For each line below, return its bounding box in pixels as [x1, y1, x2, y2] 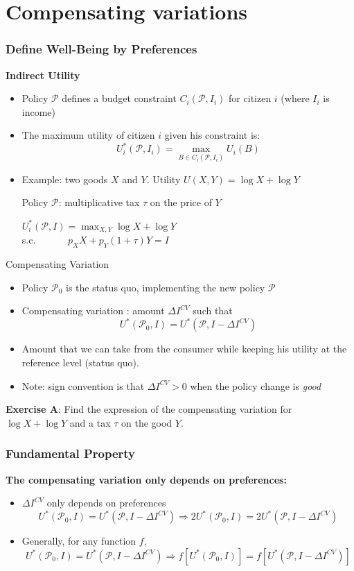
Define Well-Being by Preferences [6, 40, 197, 58]
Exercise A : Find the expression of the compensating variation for [6, 402, 292, 416]
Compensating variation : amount [21, 303, 165, 318]
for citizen [229, 91, 272, 105]
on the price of [150, 195, 212, 210]
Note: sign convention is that [21, 378, 145, 393]
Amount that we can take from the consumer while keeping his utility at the [21, 341, 347, 356]
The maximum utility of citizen [21, 128, 155, 142]
